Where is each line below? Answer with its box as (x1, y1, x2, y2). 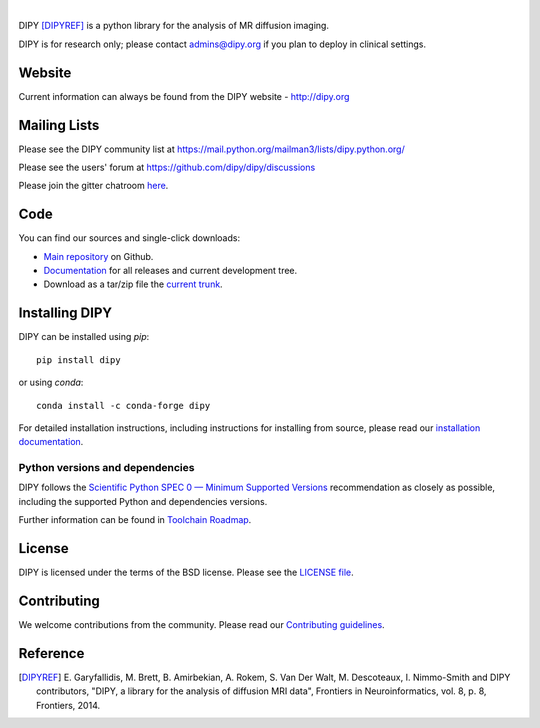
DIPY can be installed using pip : (18, 331, 150, 343)
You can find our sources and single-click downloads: (18, 232, 240, 244)
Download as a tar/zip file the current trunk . (43, 278, 224, 290)
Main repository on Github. (43, 250, 154, 262)
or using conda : (18, 376, 84, 389)
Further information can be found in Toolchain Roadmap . (18, 514, 252, 526)
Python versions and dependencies (18, 461, 195, 475)
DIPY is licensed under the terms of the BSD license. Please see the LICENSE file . (18, 566, 354, 579)
